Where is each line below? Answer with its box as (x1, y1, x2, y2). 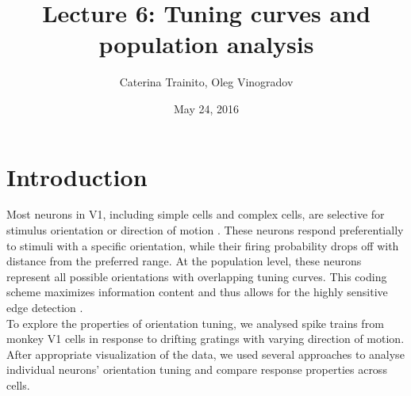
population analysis (98, 28, 314, 60)
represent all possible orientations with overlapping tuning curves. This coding (6, 268, 387, 284)
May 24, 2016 (173, 100, 240, 116)
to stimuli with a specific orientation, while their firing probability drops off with (6, 237, 399, 253)
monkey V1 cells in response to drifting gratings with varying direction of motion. (6, 330, 405, 347)
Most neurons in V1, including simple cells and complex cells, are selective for (6, 206, 385, 223)
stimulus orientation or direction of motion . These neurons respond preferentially (6, 222, 404, 238)
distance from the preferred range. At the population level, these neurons (6, 253, 362, 269)
